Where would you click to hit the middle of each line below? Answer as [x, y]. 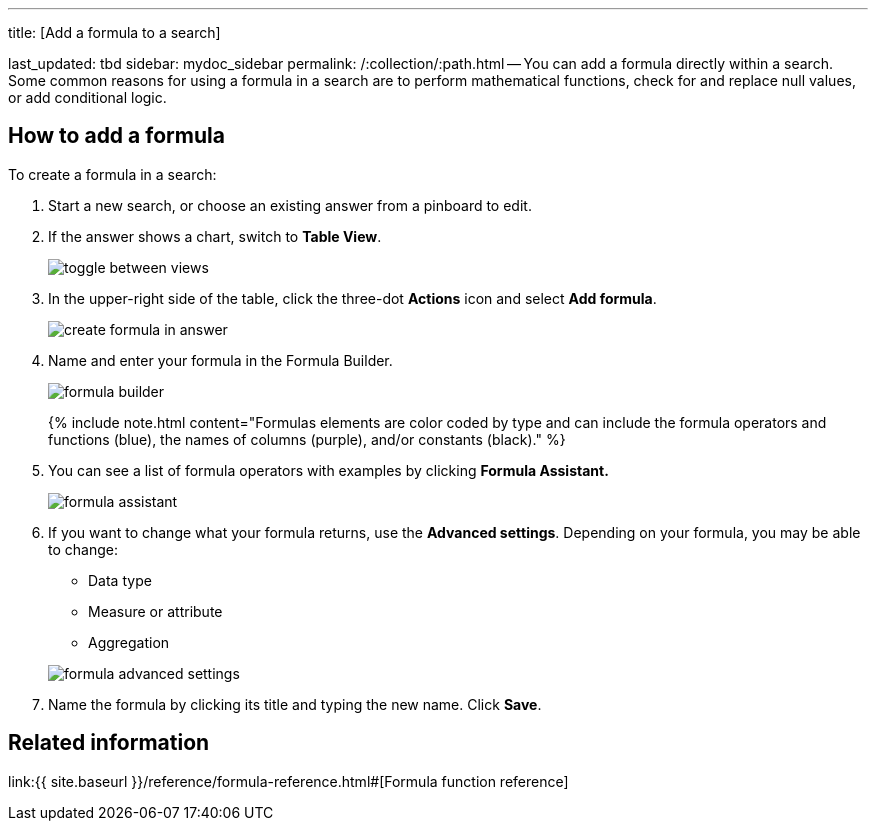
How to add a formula [116, 136]
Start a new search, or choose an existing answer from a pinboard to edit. [290, 205]
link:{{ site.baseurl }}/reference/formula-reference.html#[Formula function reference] [288, 781]
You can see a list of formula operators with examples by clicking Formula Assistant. [328, 470]
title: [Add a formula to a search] [114, 32]
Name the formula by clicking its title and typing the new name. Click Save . [295, 704]
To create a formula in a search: [112, 174]
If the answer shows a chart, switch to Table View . [215, 236]
